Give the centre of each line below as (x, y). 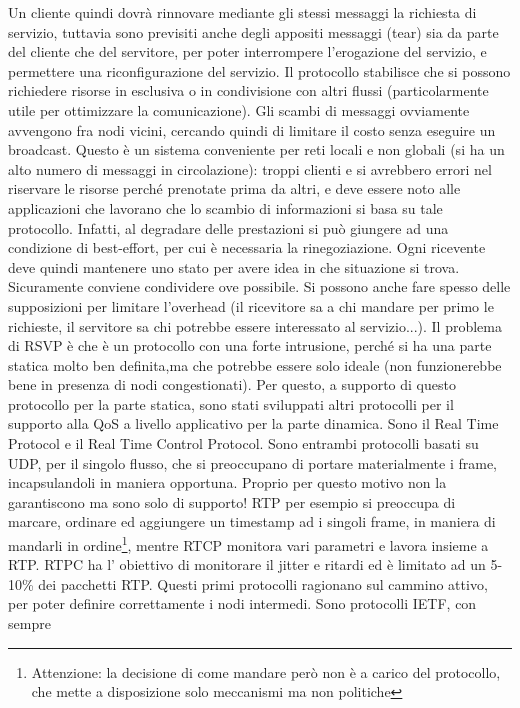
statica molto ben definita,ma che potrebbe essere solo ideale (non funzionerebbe (255, 364)
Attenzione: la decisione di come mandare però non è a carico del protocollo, (266, 671)
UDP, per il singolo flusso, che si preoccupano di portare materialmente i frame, (252, 462)
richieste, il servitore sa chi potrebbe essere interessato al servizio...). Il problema (255, 325)
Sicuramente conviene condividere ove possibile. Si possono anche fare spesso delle (259, 286)
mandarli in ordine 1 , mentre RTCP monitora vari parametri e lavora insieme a (248, 543)
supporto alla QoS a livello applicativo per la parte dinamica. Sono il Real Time (253, 423)
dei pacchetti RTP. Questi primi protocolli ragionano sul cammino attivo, (263, 583)
